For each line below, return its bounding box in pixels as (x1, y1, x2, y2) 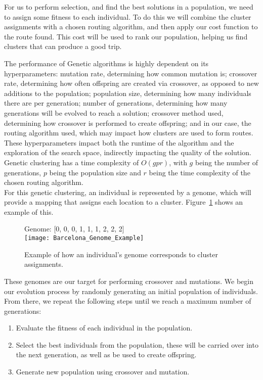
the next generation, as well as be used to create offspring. (16, 349, 197, 360)
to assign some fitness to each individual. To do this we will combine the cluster (4, 11, 251, 22)
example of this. (4, 206, 54, 217)
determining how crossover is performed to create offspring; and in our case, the (4, 117, 251, 128)
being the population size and (49, 167, 141, 177)
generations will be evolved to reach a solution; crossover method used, (4, 107, 224, 118)
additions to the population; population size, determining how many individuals (4, 87, 251, 98)
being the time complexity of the (149, 167, 250, 177)
